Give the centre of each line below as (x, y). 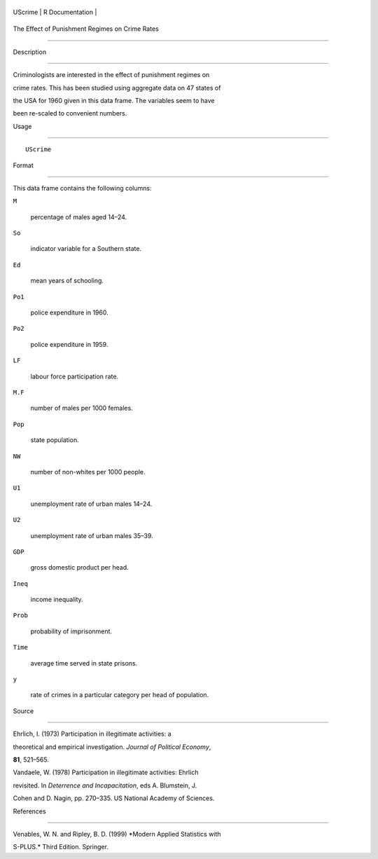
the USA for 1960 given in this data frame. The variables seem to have (114, 100)
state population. (55, 440)
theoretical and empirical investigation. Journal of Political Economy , (112, 747)
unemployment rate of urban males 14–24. (91, 504)
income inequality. (57, 600)
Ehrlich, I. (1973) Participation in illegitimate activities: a (92, 734)
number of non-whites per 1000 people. (88, 472)
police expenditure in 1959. (69, 344)
